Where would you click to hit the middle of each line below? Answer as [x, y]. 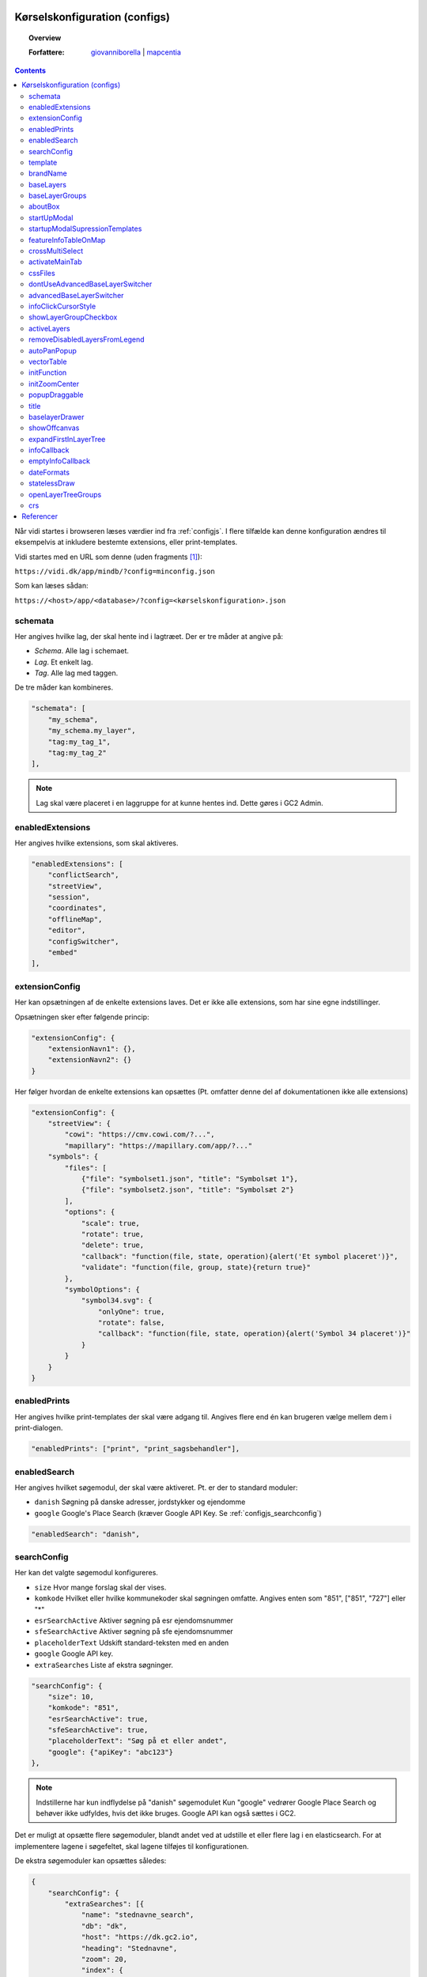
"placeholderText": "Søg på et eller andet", [138, 1741]
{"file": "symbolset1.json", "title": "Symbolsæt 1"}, [190, 1179]
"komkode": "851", [83, 1708]
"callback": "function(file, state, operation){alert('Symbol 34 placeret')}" [254, 1334]
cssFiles [42, 273]
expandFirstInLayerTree [67, 439]
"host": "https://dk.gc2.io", [140, 1937]
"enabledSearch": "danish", [85, 1534]
